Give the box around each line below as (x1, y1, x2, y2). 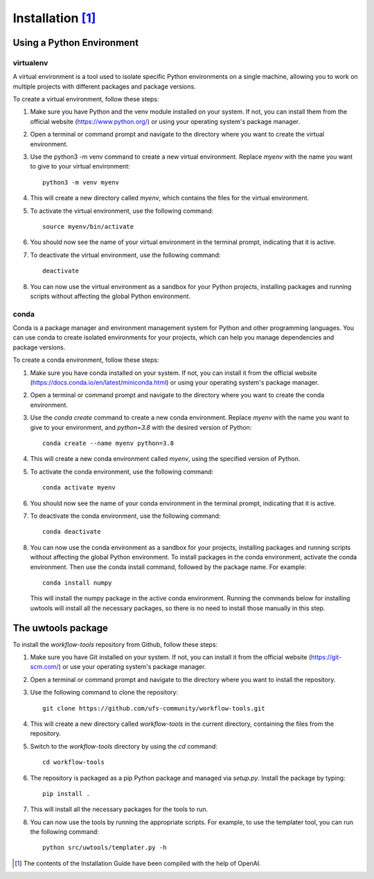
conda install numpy (42, 579, 112, 586)
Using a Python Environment (12, 37, 139, 49)
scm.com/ (30, 663, 59, 671)
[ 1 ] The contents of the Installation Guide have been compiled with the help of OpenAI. (15, 859, 261, 867)
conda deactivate (42, 528, 101, 536)
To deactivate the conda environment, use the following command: (30, 512, 221, 520)
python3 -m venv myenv (42, 178, 120, 186)
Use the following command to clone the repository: (30, 688, 179, 697)
